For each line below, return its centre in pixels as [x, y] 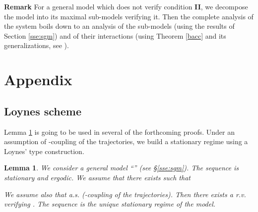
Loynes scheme [43, 111]
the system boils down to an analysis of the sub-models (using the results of [119, 26]
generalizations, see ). [36, 45]
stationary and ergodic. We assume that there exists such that [97, 177]
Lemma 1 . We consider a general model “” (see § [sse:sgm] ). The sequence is [121, 168]
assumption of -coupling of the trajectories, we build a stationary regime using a [126, 141]
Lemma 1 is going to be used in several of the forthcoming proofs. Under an [119, 132]
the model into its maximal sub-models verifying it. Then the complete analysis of [129, 16]
